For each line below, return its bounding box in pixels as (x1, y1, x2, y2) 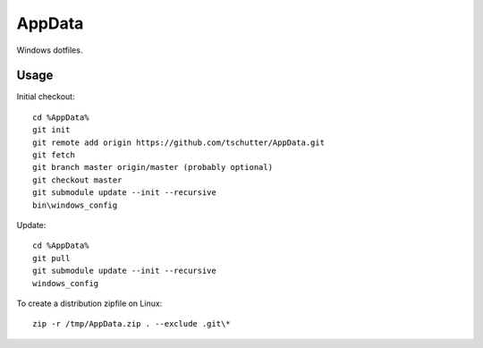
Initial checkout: (16, 91, 75, 102)
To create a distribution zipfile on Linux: (16, 298, 163, 309)
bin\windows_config (32, 199, 118, 210)
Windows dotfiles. (16, 45, 83, 55)
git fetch (32, 150, 75, 160)
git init (32, 125, 71, 135)
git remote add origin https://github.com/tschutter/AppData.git (32, 137, 326, 148)
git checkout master (32, 174, 123, 185)
